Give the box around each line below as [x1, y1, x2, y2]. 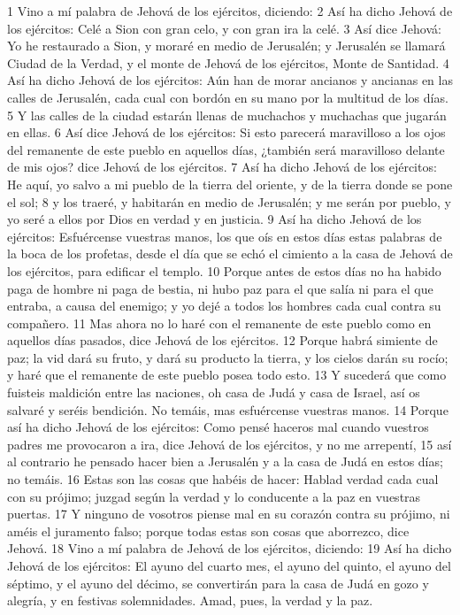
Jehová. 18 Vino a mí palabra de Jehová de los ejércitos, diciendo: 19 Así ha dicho [7, 539, 452, 557]
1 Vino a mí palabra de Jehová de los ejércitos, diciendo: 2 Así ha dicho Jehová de [7, 2, 453, 19]
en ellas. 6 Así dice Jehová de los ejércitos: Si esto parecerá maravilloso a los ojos [7, 123, 446, 142]
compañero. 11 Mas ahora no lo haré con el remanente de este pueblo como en [7, 313, 432, 332]
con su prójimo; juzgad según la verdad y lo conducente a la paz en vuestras [7, 487, 421, 505]
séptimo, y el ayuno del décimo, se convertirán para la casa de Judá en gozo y [7, 573, 429, 592]
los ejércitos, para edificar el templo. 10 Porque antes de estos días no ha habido [7, 261, 441, 280]
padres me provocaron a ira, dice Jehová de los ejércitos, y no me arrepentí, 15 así [7, 434, 452, 453]
